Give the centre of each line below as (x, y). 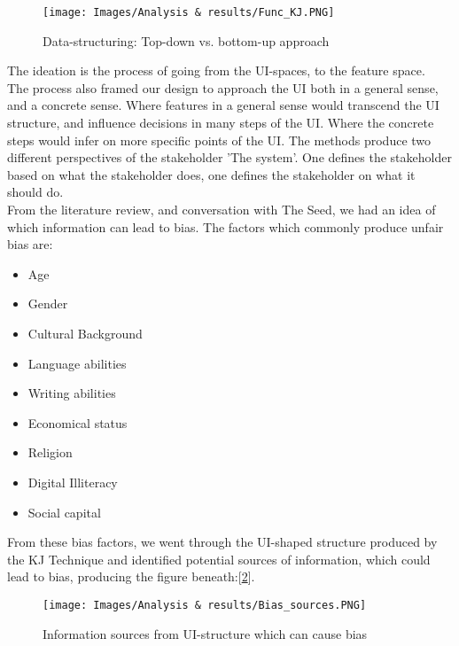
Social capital (64, 512)
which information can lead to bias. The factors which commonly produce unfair (226, 226)
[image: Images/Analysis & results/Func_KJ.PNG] (189, 12)
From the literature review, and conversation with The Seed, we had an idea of (222, 209)
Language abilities (77, 363)
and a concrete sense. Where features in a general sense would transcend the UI (223, 105)
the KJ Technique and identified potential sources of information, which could (219, 559)
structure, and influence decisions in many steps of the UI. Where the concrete (221, 123)
